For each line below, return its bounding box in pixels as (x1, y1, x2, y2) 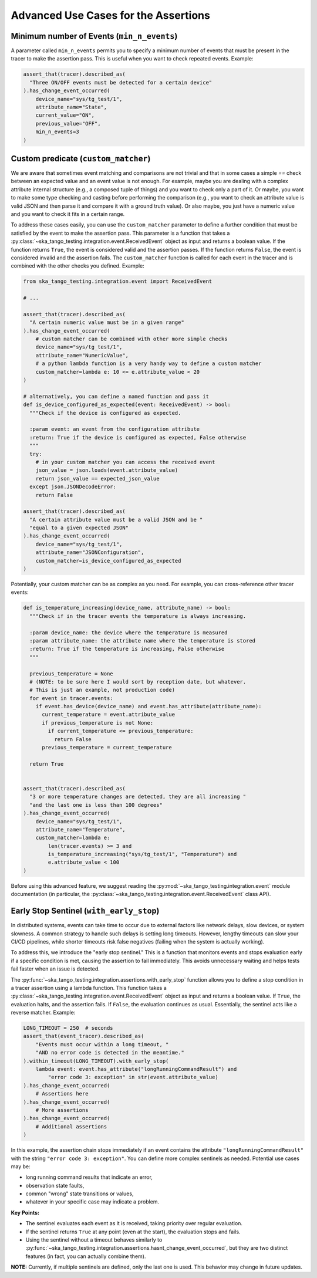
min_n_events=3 (35, 129, 79, 135)
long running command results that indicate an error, (25, 1174, 153, 1181)
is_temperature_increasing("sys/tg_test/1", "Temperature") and (48, 851, 237, 858)
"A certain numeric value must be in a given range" (29, 319, 184, 326)
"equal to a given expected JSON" (29, 525, 129, 531)
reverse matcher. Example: (11, 1009, 76, 1016)
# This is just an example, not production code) (29, 687, 176, 694)
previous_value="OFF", (35, 120, 101, 127)
